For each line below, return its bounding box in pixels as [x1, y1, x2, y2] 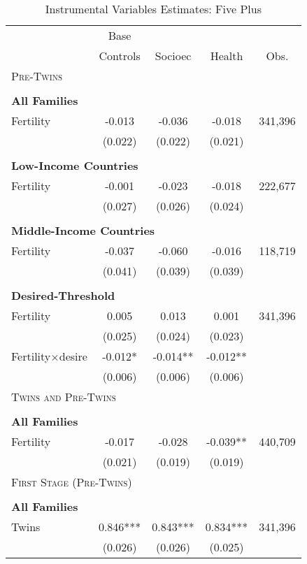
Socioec [155, 48, 192, 64]
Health [210, 48, 243, 64]
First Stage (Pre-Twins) [11, 474, 132, 490]
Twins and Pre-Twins [11, 389, 116, 405]
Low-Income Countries [11, 157, 138, 173]
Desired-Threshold [11, 287, 115, 303]
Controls [99, 48, 141, 64]
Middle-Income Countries [11, 222, 155, 238]
